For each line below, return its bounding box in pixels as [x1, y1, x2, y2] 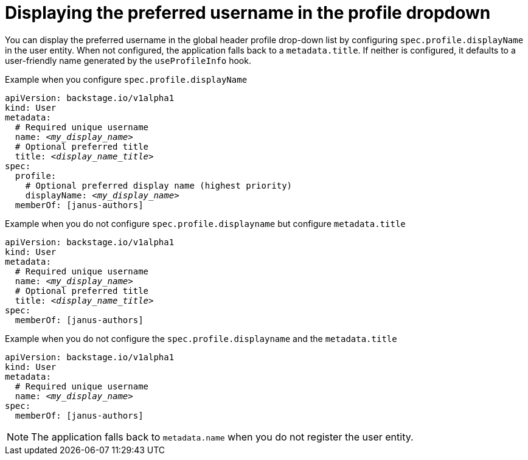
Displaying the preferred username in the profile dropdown [5, 2, 491, 23]
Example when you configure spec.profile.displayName [5, 74, 248, 85]
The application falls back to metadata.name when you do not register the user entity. [31, 430, 414, 443]
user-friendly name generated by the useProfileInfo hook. [5, 55, 251, 66]
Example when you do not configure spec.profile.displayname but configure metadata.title [5, 218, 406, 229]
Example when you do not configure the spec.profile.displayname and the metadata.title [5, 333, 397, 344]
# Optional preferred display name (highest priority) [25, 180, 293, 190]
